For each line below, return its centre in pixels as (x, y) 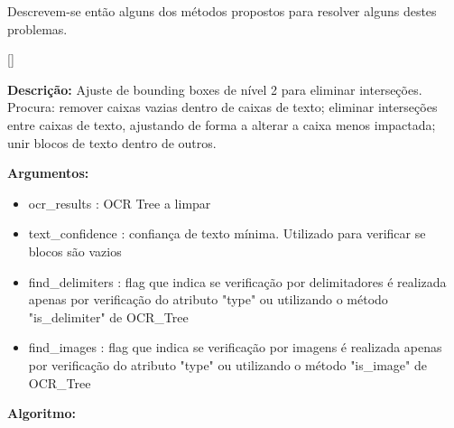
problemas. (37, 28)
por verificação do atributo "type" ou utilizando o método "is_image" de (227, 364)
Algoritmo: (42, 413)
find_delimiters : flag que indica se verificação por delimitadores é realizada (237, 281)
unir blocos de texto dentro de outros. (112, 142)
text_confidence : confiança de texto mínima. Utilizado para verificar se (227, 233)
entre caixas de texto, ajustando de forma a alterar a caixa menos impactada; (222, 124)
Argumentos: (48, 173)
